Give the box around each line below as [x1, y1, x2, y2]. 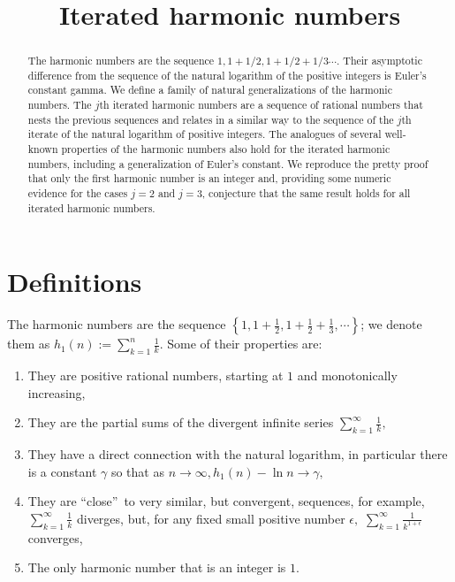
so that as [110, 462, 164, 480]
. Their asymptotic [337, 53, 422, 68]
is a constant [27, 462, 97, 480]
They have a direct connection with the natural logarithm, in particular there [27, 445, 448, 463]
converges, [27, 528, 83, 547]
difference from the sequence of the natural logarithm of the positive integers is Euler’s [27, 67, 427, 82]
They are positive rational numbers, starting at [27, 366, 284, 385]
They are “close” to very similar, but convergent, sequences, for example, [27, 492, 425, 510]
